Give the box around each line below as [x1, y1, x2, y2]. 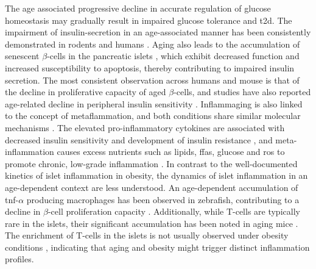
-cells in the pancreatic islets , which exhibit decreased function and [47, 49, 300, 62]
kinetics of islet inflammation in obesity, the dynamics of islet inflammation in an [5, 169, 308, 182]
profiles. [5, 253, 34, 265]
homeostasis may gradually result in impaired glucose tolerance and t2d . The [5, 13, 292, 26]
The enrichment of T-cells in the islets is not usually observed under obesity [5, 229, 289, 242]
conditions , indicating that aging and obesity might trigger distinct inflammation [5, 240, 310, 253]
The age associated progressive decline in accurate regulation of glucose [5, 2, 271, 14]
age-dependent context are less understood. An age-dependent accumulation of [5, 181, 298, 193]
